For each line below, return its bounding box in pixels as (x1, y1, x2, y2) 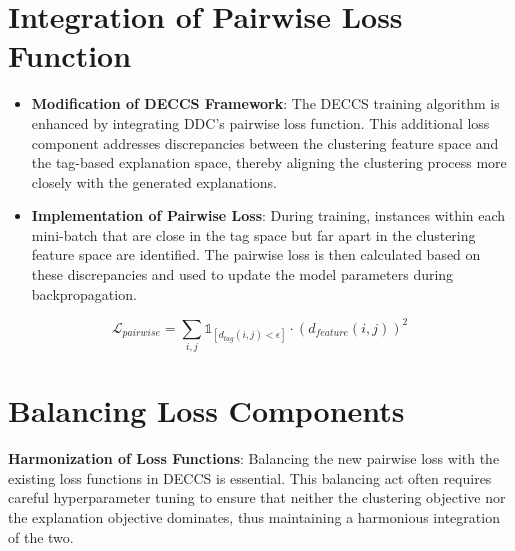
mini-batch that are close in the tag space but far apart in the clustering (31, 224, 476, 245)
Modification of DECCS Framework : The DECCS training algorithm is (31, 93, 500, 114)
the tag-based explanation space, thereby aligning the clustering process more (31, 152, 507, 173)
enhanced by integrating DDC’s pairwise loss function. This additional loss (31, 112, 490, 133)
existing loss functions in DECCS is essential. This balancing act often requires (8, 467, 492, 488)
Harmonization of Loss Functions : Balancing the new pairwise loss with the (8, 448, 500, 469)
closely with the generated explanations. (31, 171, 277, 192)
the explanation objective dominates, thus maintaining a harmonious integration (8, 506, 500, 527)
